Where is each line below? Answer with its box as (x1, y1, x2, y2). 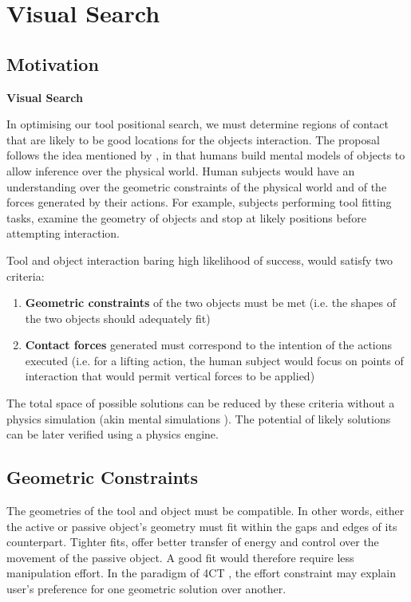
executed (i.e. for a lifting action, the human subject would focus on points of (25, 352, 404, 368)
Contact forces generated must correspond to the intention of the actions (25, 336, 393, 353)
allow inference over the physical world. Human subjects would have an (6, 162, 355, 179)
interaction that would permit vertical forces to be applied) (25, 368, 315, 384)
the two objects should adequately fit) (25, 309, 211, 326)
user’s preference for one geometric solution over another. (6, 580, 287, 597)
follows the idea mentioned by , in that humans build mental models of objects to (6, 147, 405, 163)
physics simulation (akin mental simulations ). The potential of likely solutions (6, 410, 391, 427)
